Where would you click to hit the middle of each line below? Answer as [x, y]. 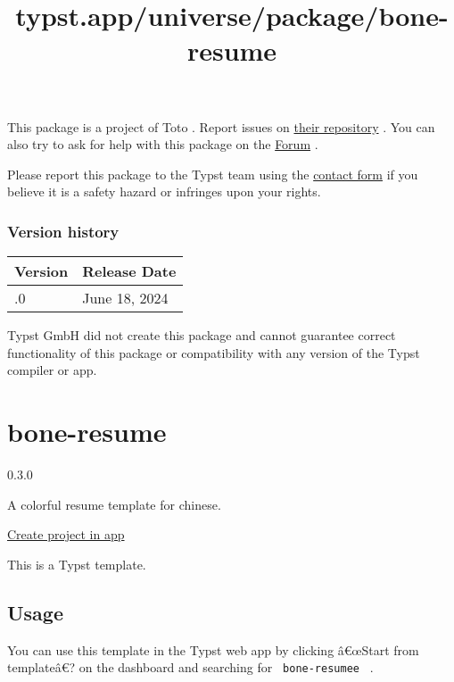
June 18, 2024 [125, 298]
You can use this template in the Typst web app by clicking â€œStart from [213, 649]
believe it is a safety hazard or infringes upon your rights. [164, 191]
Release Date [129, 271]
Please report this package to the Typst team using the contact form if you [213, 174]
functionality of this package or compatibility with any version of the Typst [214, 352]
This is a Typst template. [77, 564]
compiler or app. [52, 370]
